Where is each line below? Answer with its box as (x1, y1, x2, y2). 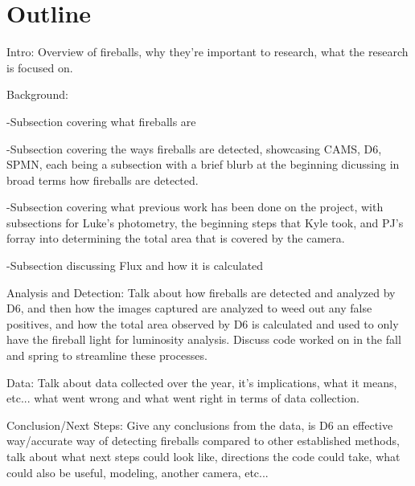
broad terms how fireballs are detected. (6, 171, 199, 188)
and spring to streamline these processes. (6, 347, 207, 364)
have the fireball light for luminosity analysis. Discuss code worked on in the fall (6, 331, 401, 348)
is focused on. (6, 59, 73, 76)
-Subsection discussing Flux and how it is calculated (6, 257, 264, 274)
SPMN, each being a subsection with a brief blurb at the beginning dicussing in (6, 156, 400, 173)
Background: (6, 86, 68, 103)
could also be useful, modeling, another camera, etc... (6, 464, 269, 480)
